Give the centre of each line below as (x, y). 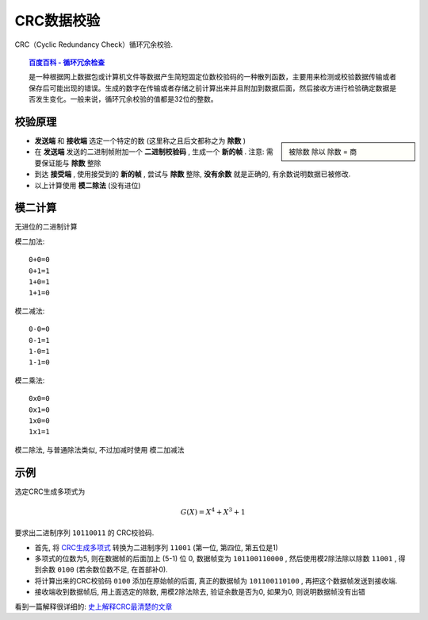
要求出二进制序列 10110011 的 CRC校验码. (84, 533)
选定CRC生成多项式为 (50, 491)
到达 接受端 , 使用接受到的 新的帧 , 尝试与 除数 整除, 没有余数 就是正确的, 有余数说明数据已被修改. (193, 174)
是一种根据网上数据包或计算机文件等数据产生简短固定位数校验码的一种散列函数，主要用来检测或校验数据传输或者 (212, 77)
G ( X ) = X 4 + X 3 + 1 (213, 511)
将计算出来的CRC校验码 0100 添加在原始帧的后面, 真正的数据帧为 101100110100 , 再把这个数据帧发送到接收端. (216, 580)
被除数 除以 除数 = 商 (323, 152)
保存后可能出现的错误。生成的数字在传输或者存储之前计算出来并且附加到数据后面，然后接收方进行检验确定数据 (209, 88)
